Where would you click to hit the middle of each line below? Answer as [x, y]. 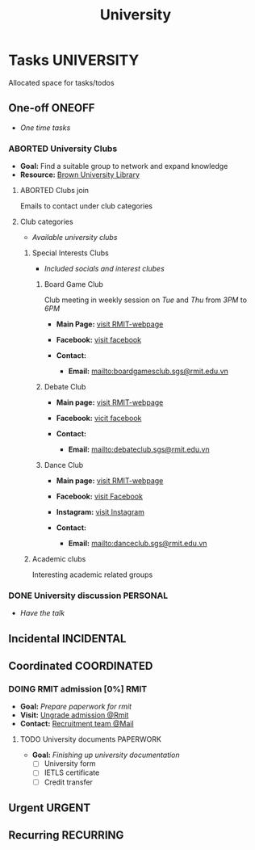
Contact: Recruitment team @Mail [77, 724]
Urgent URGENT [50, 808]
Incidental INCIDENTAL [67, 639]
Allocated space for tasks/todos [61, 82]
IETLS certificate [72, 772]
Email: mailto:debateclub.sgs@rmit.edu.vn [139, 449]
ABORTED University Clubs [63, 149]
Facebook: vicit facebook [99, 419]
